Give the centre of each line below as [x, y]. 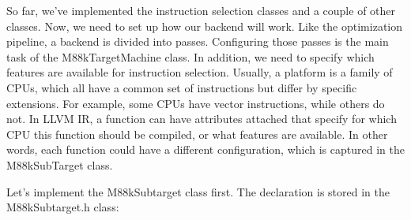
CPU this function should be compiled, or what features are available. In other [197, 134]
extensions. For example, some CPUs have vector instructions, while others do [196, 103]
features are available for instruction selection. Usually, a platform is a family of [200, 72]
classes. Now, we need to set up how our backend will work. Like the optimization [205, 26]
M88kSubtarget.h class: [63, 207]
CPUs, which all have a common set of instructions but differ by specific [182, 87]
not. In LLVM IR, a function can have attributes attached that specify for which [202, 119]
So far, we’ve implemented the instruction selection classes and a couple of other [201, 10]
